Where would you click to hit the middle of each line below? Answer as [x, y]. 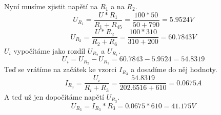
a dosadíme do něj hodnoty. [174, 69]
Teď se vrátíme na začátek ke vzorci [61, 69]
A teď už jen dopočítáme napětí [54, 96]
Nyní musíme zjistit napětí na [51, 6]
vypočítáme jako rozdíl [49, 50]
